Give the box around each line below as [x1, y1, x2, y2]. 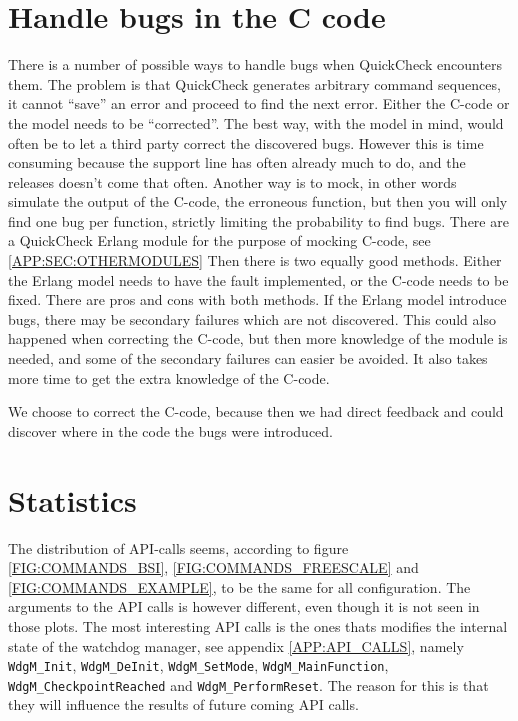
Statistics [8, 479, 137, 520]
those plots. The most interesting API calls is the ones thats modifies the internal [8, 615, 508, 636]
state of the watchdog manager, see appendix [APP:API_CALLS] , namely [8, 635, 464, 656]
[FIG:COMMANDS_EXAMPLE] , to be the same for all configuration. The [8, 576, 471, 597]
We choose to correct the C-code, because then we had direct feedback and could [8, 401, 504, 422]
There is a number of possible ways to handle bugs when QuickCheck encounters [8, 54, 503, 75]
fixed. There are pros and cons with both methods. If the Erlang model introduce [8, 289, 507, 310]
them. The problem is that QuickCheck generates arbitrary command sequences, [8, 73, 501, 94]
